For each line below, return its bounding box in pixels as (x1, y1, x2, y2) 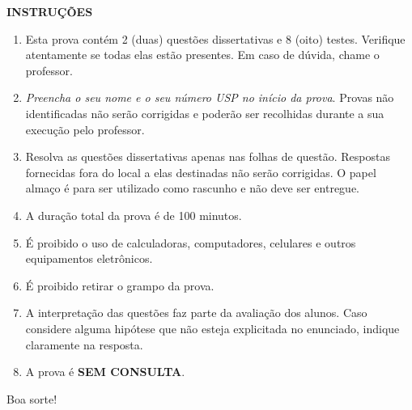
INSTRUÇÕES (6, 3, 93, 19)
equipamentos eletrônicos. (25, 250, 153, 267)
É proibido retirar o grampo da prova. (25, 277, 214, 294)
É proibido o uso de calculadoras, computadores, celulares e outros (25, 234, 356, 251)
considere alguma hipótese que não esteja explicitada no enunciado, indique (25, 319, 400, 336)
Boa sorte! (6, 390, 57, 407)
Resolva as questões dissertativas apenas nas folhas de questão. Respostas (25, 148, 391, 165)
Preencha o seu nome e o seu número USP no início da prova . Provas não (25, 89, 394, 106)
